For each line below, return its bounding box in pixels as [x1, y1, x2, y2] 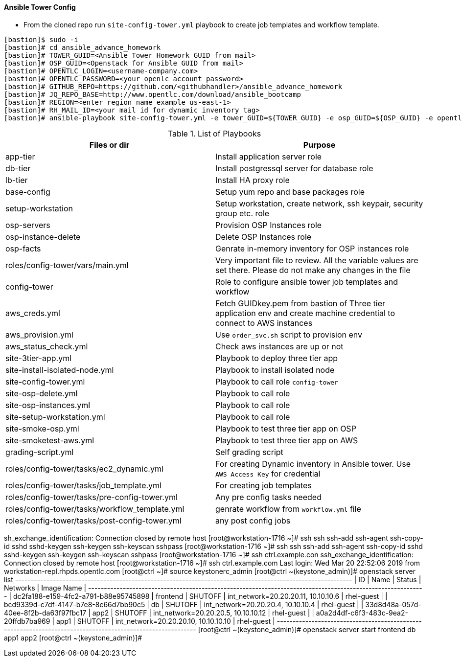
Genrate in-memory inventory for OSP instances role [215, 243, 409, 253]
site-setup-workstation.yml [5, 411, 105, 422]
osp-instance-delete [5, 231, 81, 242]
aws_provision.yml [5, 329, 73, 340]
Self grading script [215, 447, 283, 457]
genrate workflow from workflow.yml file [215, 503, 361, 514]
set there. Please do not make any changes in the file [215, 265, 411, 275]
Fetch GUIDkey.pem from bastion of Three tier [215, 298, 385, 308]
